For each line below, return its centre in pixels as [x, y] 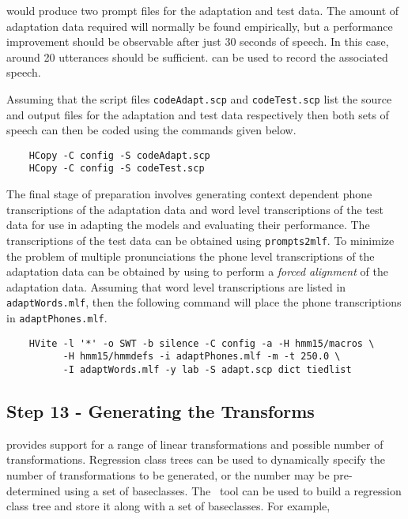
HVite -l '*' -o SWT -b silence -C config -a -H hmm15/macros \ [202, 343]
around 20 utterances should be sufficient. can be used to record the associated [197, 56]
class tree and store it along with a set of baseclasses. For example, [168, 506]
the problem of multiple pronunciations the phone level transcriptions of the [191, 256]
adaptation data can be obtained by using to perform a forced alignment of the [197, 271]
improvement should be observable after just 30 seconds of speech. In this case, [198, 41]
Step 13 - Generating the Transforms [161, 411]
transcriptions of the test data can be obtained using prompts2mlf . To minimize [200, 240]
